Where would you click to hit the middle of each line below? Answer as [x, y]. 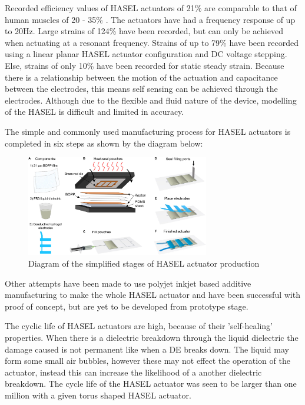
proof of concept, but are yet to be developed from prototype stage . [127, 306]
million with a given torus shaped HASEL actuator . [98, 395]
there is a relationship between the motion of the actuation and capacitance [141, 77]
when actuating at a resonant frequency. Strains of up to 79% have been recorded [152, 42]
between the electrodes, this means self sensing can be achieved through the [141, 89]
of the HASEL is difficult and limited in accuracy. [95, 112]
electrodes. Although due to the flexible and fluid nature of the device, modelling [151, 100]
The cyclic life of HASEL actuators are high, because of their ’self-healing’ [139, 326]
